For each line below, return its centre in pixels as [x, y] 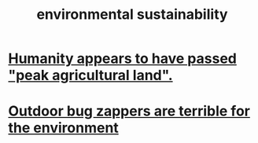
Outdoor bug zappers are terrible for [129, 111]
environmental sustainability [132, 15]
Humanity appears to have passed [123, 59]
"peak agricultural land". [90, 75]
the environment [64, 128]
